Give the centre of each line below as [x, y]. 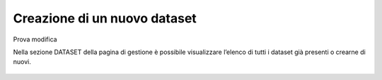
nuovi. [22, 62]
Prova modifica [35, 39]
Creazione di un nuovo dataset [105, 18]
